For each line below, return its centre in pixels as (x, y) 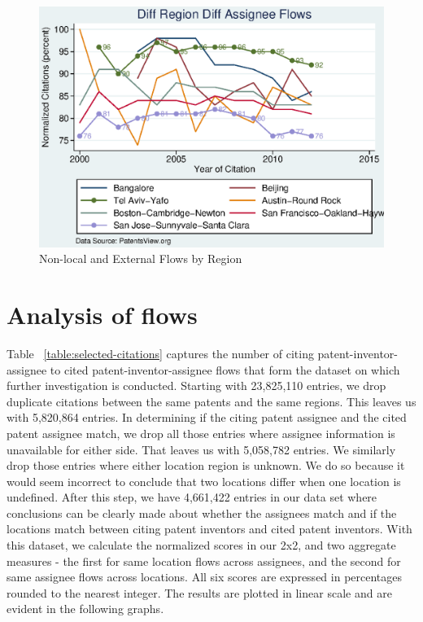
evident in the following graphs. (85, 609)
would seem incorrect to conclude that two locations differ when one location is (204, 481)
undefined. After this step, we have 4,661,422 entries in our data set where (192, 497)
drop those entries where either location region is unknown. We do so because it (206, 465)
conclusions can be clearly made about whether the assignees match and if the (202, 512)
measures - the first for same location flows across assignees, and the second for (204, 561)
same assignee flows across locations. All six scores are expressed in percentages (205, 577)
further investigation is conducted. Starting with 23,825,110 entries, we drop (196, 385)
